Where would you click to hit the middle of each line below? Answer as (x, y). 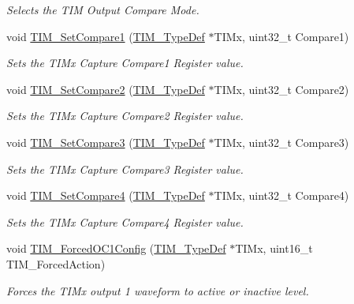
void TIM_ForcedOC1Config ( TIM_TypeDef (116, 248)
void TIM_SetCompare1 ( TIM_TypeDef (106, 36)
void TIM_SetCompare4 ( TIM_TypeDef (106, 195)
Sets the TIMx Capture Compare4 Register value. (125, 221)
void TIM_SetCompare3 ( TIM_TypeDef (106, 142)
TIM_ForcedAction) (56, 263)
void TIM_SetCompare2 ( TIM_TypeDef (106, 89)
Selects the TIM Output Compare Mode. (103, 9)
